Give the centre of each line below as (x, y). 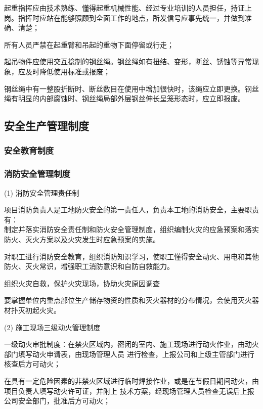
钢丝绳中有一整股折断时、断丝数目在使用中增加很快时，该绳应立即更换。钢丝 (131, 88)
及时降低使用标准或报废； (68, 71)
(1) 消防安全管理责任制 (42, 192)
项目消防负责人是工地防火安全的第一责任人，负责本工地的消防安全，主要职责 (131, 210)
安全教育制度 (29, 150)
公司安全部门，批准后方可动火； (57, 401)
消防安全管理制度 (37, 174)
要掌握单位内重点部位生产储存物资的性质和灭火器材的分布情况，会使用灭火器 (131, 300)
